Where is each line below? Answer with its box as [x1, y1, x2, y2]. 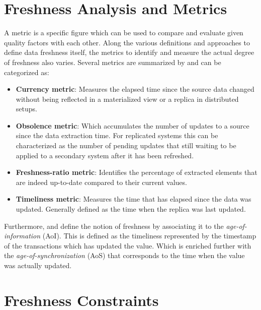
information [4, 230, 41, 241]
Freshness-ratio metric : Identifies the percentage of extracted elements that [16, 167, 257, 177]
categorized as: [4, 67, 49, 77]
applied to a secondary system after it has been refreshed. [16, 150, 194, 160]
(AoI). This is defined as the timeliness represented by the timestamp [42, 230, 256, 241]
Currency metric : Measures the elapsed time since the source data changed [16, 84, 254, 94]
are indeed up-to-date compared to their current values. [16, 176, 187, 187]
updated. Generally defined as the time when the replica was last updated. [16, 204, 246, 214]
